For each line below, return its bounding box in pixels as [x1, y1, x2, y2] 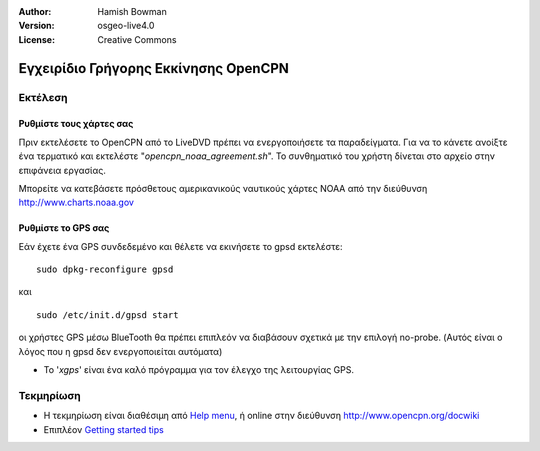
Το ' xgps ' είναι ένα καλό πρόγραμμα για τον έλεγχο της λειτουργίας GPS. [43, 364, 355, 376]
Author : [18, 6, 52, 17]
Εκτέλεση [18, 90, 69, 104]
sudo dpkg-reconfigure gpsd [36, 264, 174, 275]
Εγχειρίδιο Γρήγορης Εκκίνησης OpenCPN [18, 60, 290, 77]
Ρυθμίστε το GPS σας [18, 222, 110, 234]
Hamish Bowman [97, 6, 167, 17]
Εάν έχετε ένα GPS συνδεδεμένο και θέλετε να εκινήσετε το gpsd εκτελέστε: [18, 240, 344, 252]
